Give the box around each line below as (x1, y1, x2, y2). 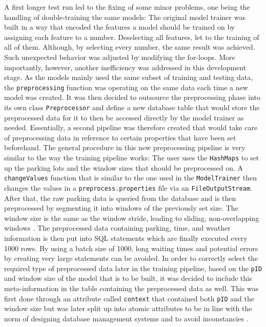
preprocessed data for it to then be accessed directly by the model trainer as (4, 112, 244, 122)
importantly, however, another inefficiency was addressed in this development (4, 62, 247, 72)
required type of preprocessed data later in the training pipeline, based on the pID (4, 262, 262, 273)
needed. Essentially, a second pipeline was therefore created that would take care (4, 122, 258, 133)
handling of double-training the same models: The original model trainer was (4, 11, 245, 22)
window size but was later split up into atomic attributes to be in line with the (4, 303, 252, 314)
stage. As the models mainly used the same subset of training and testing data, (4, 72, 253, 83)
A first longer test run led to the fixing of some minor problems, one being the (4, 2, 250, 12)
